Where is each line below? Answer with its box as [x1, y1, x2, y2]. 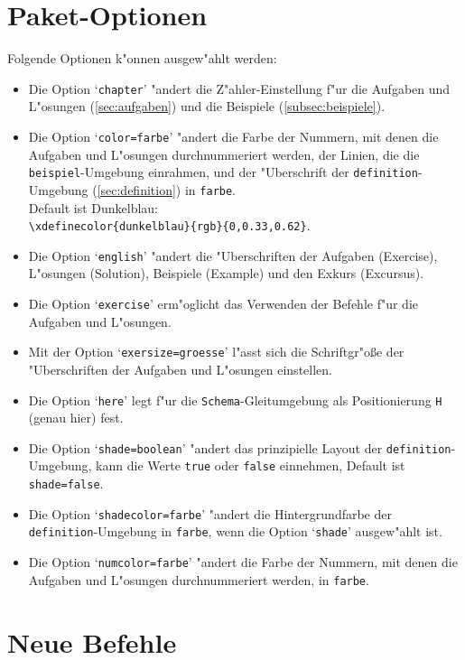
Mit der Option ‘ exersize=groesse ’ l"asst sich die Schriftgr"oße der [28, 342, 405, 361]
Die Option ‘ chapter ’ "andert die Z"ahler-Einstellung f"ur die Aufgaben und [28, 79, 451, 98]
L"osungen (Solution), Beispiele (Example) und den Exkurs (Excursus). [28, 264, 424, 283]
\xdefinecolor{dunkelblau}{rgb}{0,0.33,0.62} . [28, 216, 311, 235]
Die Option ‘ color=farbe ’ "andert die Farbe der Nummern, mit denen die [28, 126, 439, 145]
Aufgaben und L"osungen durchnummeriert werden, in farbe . [28, 570, 369, 589]
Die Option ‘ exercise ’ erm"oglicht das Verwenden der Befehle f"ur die [28, 294, 419, 313]
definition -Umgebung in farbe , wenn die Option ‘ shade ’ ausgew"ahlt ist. [28, 522, 442, 541]
